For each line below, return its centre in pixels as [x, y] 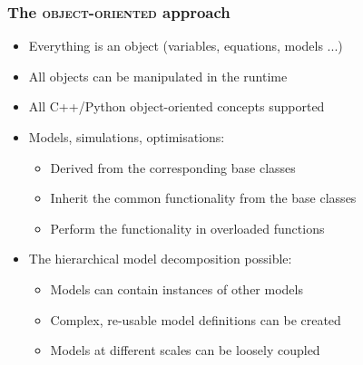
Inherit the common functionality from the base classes [203, 198]
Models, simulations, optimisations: [127, 137]
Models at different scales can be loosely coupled [185, 350]
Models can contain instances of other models [177, 288]
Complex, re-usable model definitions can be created [196, 319]
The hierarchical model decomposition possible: [160, 259]
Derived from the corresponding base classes [173, 167]
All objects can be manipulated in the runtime [158, 76]
